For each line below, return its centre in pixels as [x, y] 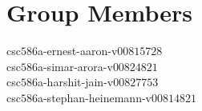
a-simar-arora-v [75, 66]
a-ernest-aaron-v [77, 51]
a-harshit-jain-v [75, 82]
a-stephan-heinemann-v [94, 97]
